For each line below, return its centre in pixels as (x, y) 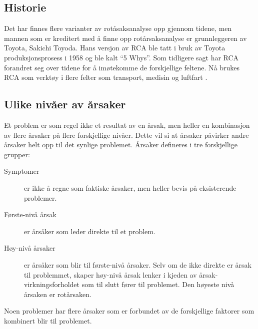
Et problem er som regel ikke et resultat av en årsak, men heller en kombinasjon (127, 125)
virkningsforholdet (52, 284)
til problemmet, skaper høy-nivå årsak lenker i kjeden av (110, 274)
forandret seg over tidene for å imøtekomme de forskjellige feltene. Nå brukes (122, 67)
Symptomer (22, 171)
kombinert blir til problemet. (48, 320)
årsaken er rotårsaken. (58, 294)
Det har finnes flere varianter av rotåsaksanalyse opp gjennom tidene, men (118, 28)
